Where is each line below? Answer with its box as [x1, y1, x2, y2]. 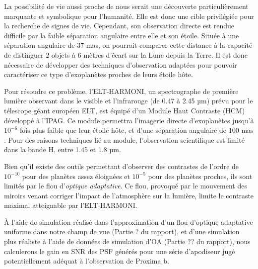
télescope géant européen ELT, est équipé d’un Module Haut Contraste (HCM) [4, 105, 245, 115]
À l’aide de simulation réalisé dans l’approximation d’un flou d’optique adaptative [4, 216, 253, 227]
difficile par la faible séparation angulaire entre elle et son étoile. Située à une [4, 30, 239, 40]
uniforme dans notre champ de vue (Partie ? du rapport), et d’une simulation [4, 226, 240, 237]
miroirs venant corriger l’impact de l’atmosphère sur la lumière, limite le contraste [4, 190, 254, 200]
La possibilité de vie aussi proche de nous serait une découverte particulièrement [4, 1, 249, 11]
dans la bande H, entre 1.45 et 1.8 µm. [4, 144, 121, 155]
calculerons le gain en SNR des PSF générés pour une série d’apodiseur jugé [4, 246, 235, 256]
